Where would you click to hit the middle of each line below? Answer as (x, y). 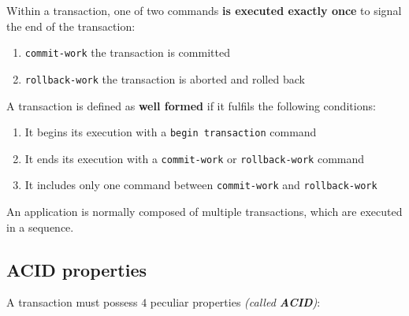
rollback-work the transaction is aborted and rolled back (165, 78)
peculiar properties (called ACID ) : (235, 302)
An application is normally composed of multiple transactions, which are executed (204, 212)
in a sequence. (40, 227)
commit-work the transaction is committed (127, 52)
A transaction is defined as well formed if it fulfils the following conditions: (191, 105)
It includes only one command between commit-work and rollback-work (201, 185)
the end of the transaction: (71, 26)
